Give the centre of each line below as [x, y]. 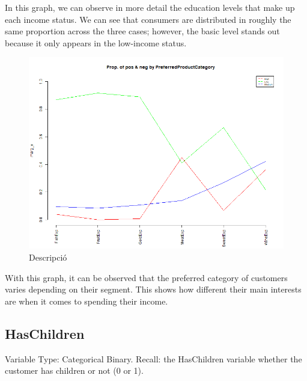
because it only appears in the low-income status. [96, 42]
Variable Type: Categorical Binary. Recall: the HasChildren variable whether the [153, 358]
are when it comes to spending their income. [87, 301]
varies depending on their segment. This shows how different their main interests [153, 289]
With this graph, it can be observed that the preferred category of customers [146, 277]
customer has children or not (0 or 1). [74, 370]
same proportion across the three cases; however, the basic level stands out [142, 31]
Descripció [48, 257]
